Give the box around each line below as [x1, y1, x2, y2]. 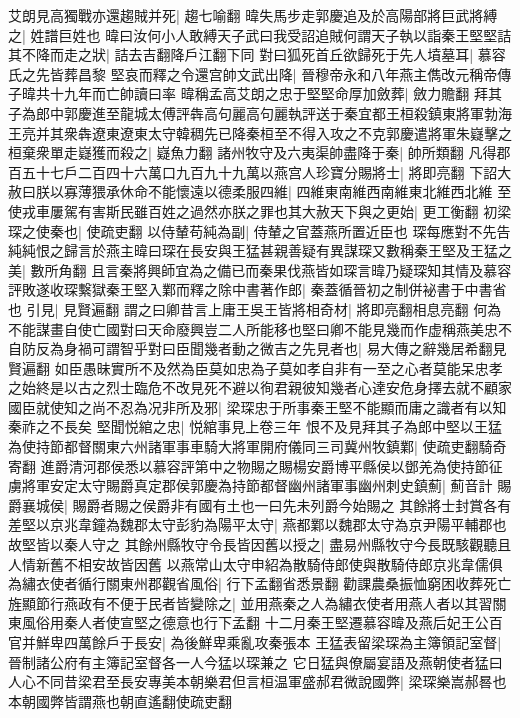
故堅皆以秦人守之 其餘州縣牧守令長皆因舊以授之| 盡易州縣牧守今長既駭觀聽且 [8, 534, 512, 555]
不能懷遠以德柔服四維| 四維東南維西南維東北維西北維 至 [147, 181, 512, 202]
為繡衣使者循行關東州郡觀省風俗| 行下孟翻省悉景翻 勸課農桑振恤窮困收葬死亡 [8, 573, 512, 594]
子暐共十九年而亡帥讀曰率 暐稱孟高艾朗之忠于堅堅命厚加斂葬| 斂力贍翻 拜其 [8, 83, 502, 104]
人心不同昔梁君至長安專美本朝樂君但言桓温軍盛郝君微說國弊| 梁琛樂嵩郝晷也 [8, 671, 507, 692]
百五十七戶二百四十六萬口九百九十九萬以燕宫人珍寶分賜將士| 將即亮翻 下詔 [8, 161, 498, 182]
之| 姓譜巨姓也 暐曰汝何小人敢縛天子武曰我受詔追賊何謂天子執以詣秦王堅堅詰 [8, 24, 512, 45]
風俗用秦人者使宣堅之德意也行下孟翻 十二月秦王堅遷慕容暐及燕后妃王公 [21, 612, 489, 633]
